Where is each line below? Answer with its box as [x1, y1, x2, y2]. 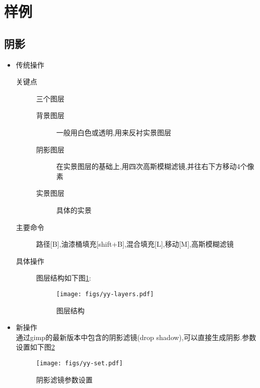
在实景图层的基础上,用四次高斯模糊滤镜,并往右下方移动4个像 [56, 161, 254, 172]
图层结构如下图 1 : [36, 272, 91, 283]
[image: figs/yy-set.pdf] [36, 359, 123, 367]
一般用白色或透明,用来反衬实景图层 [56, 127, 171, 137]
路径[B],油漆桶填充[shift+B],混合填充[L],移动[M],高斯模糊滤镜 [36, 239, 234, 249]
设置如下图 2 [16, 342, 55, 352]
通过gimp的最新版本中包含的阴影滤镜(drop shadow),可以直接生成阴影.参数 [16, 331, 256, 342]
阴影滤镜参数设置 [36, 374, 93, 384]
